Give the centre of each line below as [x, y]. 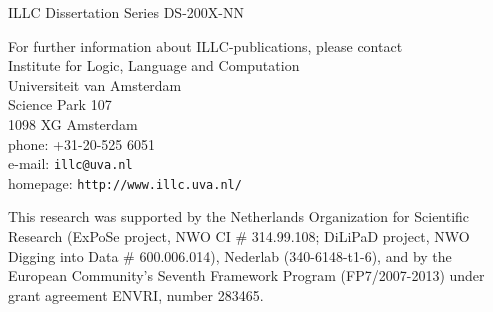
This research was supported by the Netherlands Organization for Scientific [239, 216]
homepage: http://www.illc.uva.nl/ [125, 182]
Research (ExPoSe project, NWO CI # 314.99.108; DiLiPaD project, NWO [239, 236]
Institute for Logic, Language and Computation [154, 65]
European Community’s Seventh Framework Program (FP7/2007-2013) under [246, 275]
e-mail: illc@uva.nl [70, 163]
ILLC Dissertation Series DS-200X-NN [126, 12]
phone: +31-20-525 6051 [81, 143]
